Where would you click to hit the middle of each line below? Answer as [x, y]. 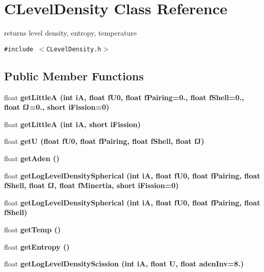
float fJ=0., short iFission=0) [57, 107]
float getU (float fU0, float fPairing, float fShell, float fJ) [104, 141]
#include [19, 49]
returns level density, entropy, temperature [71, 33]
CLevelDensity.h [74, 49]
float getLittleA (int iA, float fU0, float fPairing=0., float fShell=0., [124, 97]
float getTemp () [33, 229]
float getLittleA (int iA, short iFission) [73, 124]
